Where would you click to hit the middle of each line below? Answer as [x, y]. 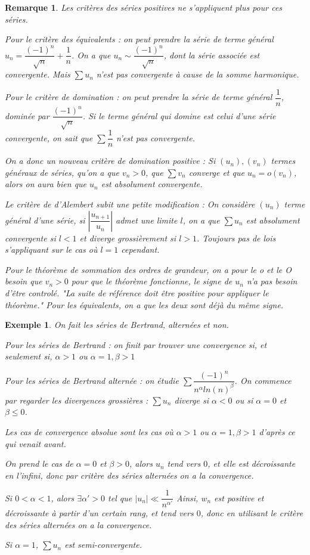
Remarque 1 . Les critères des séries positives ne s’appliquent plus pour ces [144, 7]
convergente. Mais [38, 74]
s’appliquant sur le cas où [51, 249]
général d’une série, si [45, 220]
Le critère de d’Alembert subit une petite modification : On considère [130, 204]
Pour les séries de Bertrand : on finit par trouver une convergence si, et [136, 344]
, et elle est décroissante [252, 463]
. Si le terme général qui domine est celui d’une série [179, 115]
